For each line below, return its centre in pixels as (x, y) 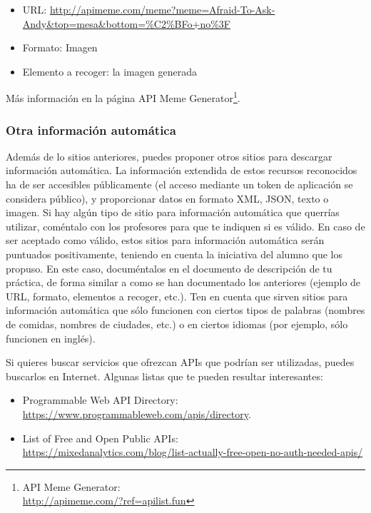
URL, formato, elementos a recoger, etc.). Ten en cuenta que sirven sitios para (177, 296)
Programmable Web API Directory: (100, 400)
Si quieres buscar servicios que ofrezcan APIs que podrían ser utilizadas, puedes (180, 362)
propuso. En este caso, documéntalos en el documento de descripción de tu (169, 268)
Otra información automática (91, 129)
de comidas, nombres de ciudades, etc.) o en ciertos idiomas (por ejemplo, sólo (177, 324)
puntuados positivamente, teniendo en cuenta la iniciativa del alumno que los (174, 254)
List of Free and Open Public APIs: (100, 438)
